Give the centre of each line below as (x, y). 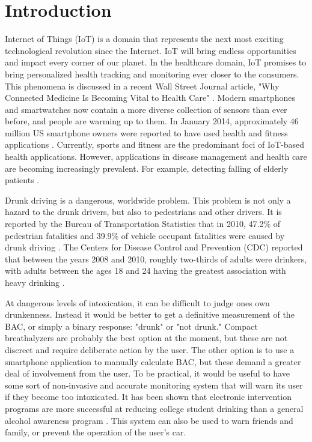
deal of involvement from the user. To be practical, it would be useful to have (147, 373)
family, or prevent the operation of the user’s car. (96, 432)
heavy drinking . (35, 282)
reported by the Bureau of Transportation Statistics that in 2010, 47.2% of (142, 224)
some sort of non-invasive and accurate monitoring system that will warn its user (154, 385)
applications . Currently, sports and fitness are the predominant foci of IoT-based (155, 144)
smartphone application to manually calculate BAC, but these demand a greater (153, 361)
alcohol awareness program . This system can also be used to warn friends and (149, 420)
